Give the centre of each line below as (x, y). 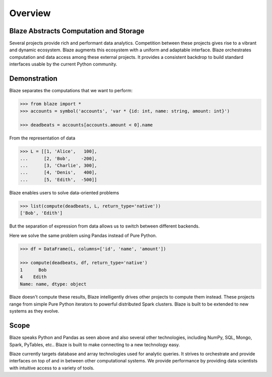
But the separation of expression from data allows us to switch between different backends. (105, 226)
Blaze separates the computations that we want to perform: (71, 91)
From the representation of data (42, 138)
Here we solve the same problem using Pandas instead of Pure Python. (83, 235)
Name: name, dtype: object (53, 284)
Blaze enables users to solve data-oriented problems (64, 193)
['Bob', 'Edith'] (41, 213)
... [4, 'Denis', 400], (59, 173)
